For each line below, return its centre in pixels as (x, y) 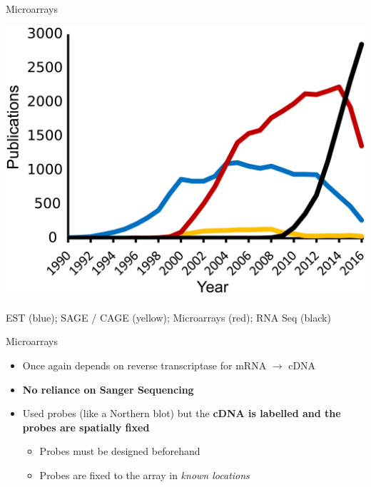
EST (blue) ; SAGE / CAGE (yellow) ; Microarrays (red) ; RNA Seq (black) (168, 317)
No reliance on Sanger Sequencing (108, 389)
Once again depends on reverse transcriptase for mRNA (144, 365)
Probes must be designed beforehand (120, 451)
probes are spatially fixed (86, 427)
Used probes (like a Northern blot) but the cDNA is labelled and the (182, 413)
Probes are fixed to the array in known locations (144, 475)
